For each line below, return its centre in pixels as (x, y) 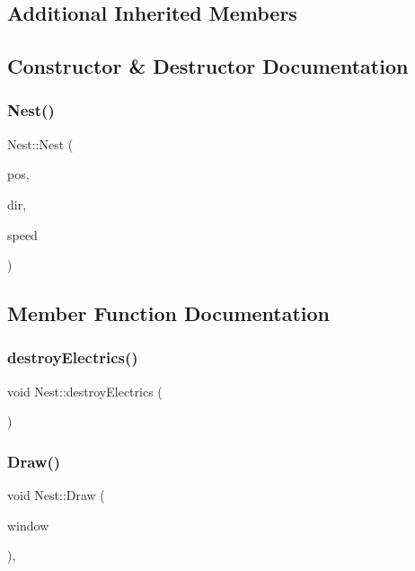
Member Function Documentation (169, 313)
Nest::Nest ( (40, 143)
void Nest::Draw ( (56, 495)
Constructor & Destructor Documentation (208, 66)
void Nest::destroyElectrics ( (85, 391)
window (28, 525)
